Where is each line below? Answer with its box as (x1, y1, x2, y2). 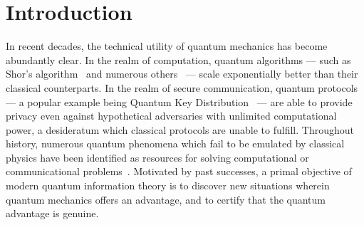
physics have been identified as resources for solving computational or (6, 150, 309, 164)
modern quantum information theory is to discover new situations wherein (6, 178, 330, 193)
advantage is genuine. (6, 206, 99, 221)
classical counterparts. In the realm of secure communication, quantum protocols (6, 80, 358, 95)
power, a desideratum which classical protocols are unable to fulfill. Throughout (6, 122, 354, 137)
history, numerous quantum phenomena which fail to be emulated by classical (6, 136, 345, 151)
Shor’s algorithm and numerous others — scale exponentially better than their (6, 66, 358, 81)
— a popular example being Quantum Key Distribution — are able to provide (6, 94, 353, 109)
